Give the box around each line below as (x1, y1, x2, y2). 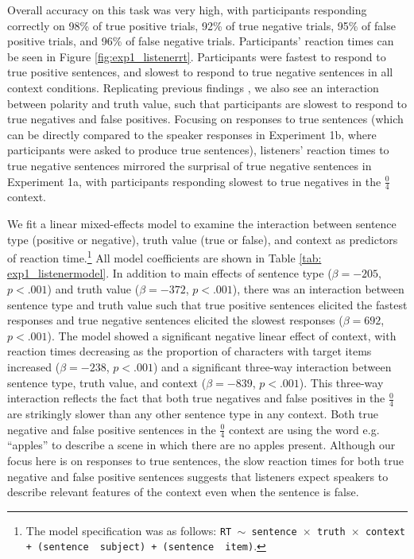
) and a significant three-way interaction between (153, 358, 392, 375)
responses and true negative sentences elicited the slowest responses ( (7, 312, 343, 328)
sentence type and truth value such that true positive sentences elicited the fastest (7, 296, 408, 312)
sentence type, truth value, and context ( (7, 374, 207, 390)
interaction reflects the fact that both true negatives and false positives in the (7, 390, 385, 406)
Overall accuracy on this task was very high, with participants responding (7, 2, 367, 17)
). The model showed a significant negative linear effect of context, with (47, 327, 397, 344)
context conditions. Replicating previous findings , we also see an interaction (7, 79, 379, 95)
